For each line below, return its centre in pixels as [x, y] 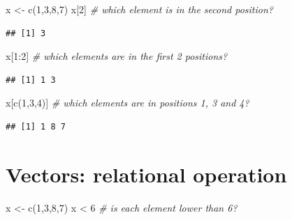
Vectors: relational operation [146, 174]
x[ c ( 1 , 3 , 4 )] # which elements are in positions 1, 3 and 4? [127, 103]
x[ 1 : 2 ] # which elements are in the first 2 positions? [117, 56]
